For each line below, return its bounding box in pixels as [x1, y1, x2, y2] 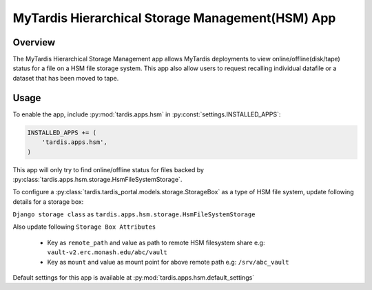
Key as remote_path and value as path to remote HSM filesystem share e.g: [47, 238, 265, 247]
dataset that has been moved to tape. [12, 74, 119, 82]
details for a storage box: [12, 197, 84, 206]
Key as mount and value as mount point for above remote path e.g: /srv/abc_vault [47, 258, 289, 266]
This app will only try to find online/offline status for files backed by [12, 165, 205, 174]
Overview [12, 37, 56, 48]
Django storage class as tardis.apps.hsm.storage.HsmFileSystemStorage [12, 210, 256, 218]
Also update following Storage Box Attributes [12, 222, 156, 231]
